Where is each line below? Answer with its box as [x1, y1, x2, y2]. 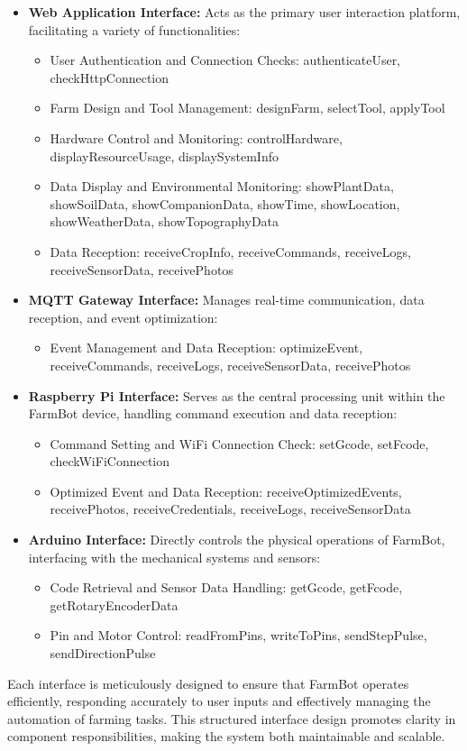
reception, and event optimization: [28, 307, 218, 326]
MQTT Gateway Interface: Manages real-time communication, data [28, 290, 425, 309]
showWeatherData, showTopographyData [50, 212, 279, 231]
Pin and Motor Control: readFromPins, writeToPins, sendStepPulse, [50, 626, 427, 645]
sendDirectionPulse [50, 644, 156, 663]
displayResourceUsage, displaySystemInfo [50, 146, 279, 165]
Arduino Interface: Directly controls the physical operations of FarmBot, [28, 530, 445, 549]
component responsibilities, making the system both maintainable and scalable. [7, 727, 445, 746]
